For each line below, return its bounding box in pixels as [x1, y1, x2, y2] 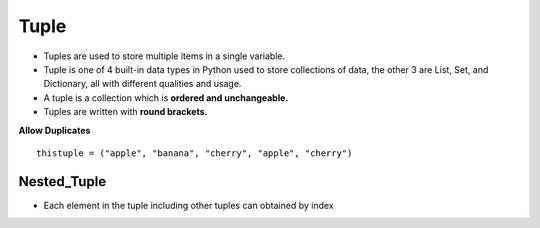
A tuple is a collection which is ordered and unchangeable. [43, 91, 289, 104]
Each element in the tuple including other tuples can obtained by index [43, 199, 334, 211]
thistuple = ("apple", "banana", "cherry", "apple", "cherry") [36, 147, 353, 159]
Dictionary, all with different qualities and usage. [43, 78, 242, 90]
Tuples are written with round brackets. [43, 106, 208, 118]
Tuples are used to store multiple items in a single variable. [43, 50, 285, 62]
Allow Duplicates [18, 124, 91, 136]
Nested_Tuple [18, 173, 107, 190]
